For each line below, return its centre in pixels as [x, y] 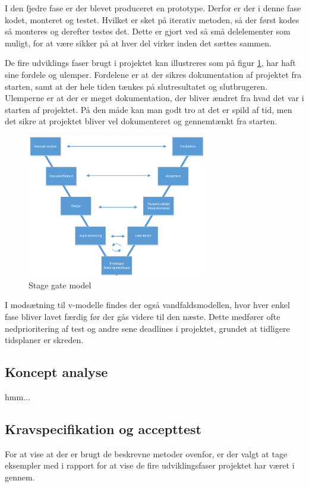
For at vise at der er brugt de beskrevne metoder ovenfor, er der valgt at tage [146, 453]
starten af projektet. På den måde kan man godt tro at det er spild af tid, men [149, 109]
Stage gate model [60, 285]
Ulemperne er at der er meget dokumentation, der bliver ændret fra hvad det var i [154, 98]
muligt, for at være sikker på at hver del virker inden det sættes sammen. [138, 43]
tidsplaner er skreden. [44, 340]
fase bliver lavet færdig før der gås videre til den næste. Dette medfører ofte [143, 316]
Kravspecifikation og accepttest [103, 428]
